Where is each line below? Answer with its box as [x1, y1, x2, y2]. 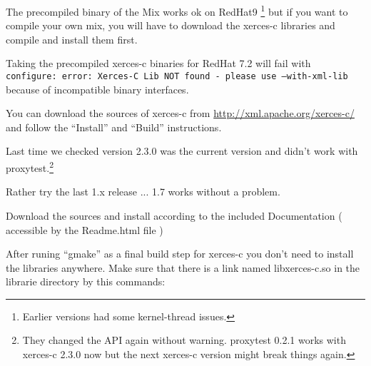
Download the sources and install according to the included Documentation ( [6, 208, 342, 223]
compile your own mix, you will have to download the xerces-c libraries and [6, 18, 335, 33]
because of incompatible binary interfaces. [6, 81, 189, 96]
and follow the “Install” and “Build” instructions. [6, 119, 222, 134]
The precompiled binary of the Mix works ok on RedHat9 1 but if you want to [6, 2, 348, 19]
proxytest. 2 [6, 158, 54, 175]
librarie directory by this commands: [6, 274, 166, 289]
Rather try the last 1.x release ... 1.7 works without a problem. [6, 184, 280, 199]
